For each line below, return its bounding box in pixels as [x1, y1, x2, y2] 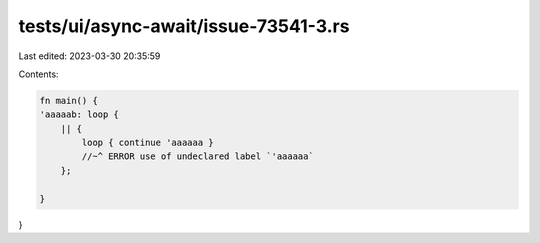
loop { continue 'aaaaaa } [81, 137, 214, 149]
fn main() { [39, 95, 99, 106]
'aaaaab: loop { [39, 109, 120, 120]
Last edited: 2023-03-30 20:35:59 [18, 50, 161, 62]
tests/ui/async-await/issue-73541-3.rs [18, 15, 350, 37]
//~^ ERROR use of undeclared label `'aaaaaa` [81, 151, 314, 162]
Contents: [18, 68, 59, 80]
